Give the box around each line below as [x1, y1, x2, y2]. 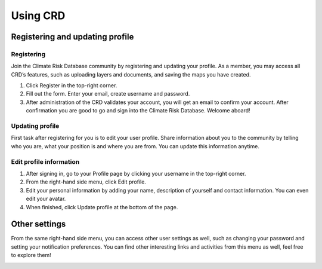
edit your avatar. [26, 195, 66, 203]
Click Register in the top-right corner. [26, 82, 117, 89]
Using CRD [11, 9, 66, 22]
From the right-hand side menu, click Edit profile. [26, 178, 146, 185]
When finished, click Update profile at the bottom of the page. [26, 203, 178, 210]
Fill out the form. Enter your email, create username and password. [26, 90, 190, 97]
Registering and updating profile [11, 32, 134, 42]
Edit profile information [11, 157, 80, 166]
